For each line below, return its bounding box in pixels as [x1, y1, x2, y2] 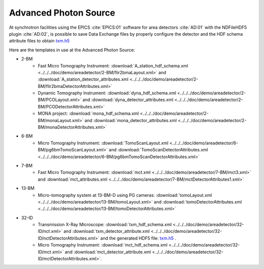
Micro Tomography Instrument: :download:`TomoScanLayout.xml [38, 140, 169, 146]
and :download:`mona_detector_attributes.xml [85, 117, 177, 123]
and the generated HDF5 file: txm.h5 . [100, 235, 176, 241]
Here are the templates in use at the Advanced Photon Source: [9, 47, 135, 53]
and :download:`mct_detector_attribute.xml [65, 249, 151, 255]
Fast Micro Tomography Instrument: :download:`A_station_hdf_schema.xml [38, 62, 188, 68]
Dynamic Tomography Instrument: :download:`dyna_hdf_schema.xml [38, 90, 176, 96]
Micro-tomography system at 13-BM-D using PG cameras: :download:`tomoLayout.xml [38, 192, 212, 198]
